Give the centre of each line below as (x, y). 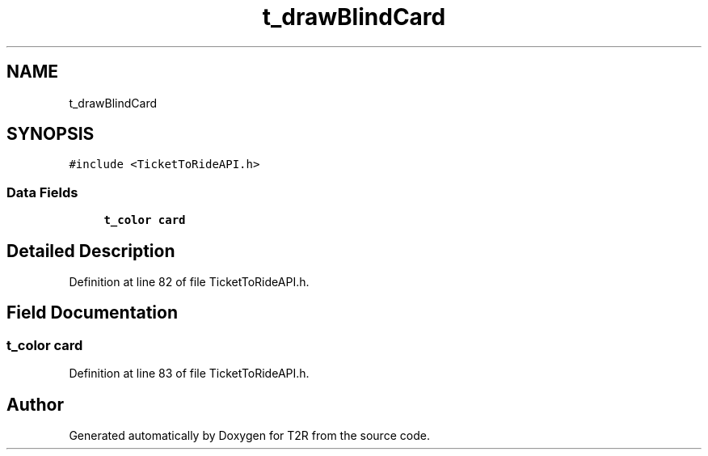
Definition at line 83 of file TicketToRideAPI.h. (189, 374)
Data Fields (42, 192)
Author (35, 404)
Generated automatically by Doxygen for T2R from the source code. (249, 436)
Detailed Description (91, 251)
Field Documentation (92, 313)
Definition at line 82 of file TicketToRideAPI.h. (189, 282)
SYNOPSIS (51, 134)
